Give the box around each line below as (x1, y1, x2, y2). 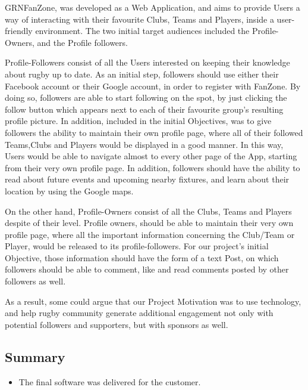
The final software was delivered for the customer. (18, 375, 201, 388)
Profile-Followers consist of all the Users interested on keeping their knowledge (5, 56, 290, 69)
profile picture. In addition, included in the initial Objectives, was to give (5, 114, 272, 127)
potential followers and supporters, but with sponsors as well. (5, 318, 228, 330)
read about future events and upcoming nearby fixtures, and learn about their (5, 173, 290, 185)
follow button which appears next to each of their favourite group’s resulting (5, 103, 284, 115)
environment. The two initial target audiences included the (35, 24, 250, 37)
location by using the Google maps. (5, 184, 134, 197)
